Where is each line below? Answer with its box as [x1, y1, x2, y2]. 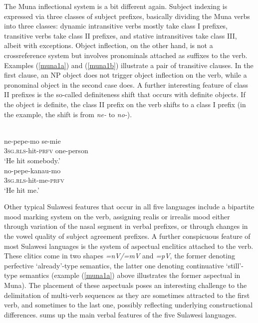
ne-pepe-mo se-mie [4, 135, 61, 146]
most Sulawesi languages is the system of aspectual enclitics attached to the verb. [4, 240, 254, 251]
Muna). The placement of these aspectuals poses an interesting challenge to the [4, 280, 247, 290]
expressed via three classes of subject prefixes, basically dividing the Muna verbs [4, 11, 250, 21]
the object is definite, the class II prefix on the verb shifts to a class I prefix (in [4, 99, 246, 109]
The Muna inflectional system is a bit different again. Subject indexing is [4, 1, 228, 11]
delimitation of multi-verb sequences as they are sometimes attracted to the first [4, 289, 250, 300]
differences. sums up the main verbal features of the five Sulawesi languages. [4, 309, 237, 319]
